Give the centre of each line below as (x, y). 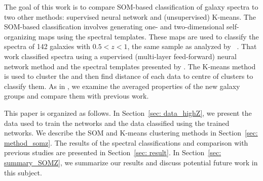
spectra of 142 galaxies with (47, 46)
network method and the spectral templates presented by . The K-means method (130, 66)
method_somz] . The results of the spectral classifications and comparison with (126, 142)
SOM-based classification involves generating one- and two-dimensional (114, 27)
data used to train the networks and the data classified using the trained (117, 123)
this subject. (23, 172)
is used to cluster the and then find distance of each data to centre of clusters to (129, 76)
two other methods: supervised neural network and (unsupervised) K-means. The (130, 16)
